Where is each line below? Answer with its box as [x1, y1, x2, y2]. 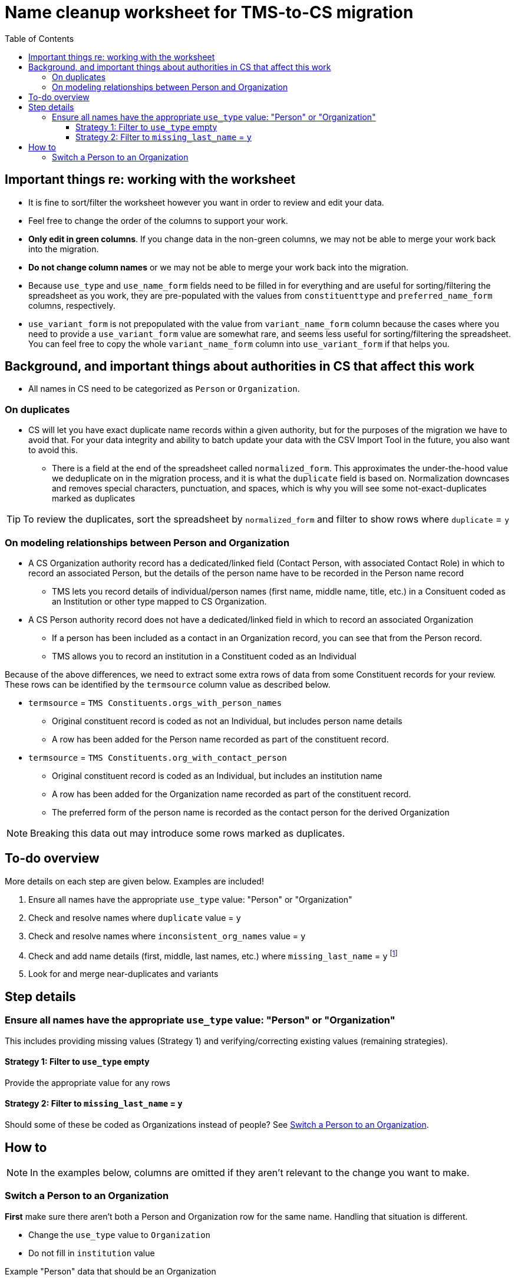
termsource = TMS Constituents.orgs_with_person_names [28, 697, 282, 708]
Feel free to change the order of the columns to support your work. [28, 215, 288, 226]
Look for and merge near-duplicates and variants [28, 969, 219, 979]
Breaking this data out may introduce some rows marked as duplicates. [30, 827, 345, 839]
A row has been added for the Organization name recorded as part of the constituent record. [52, 788, 411, 799]
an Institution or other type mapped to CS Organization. [52, 596, 267, 606]
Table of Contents [5, 33, 74, 44]
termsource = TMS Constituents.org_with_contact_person [28, 752, 287, 762]
